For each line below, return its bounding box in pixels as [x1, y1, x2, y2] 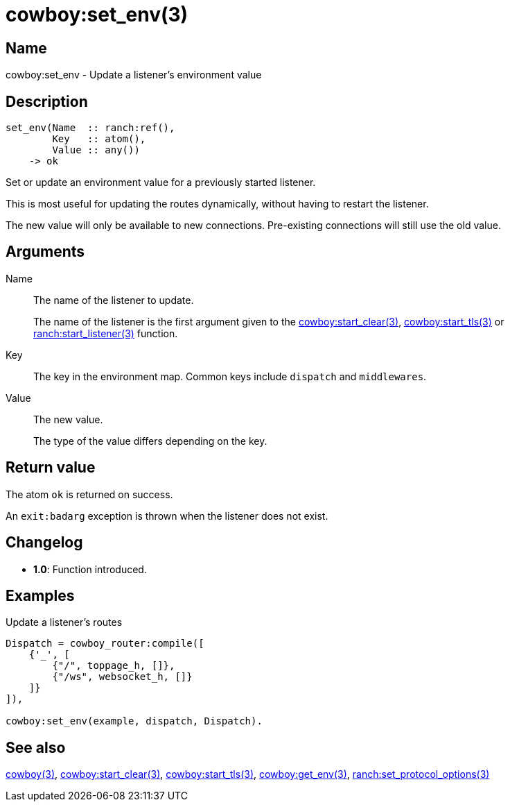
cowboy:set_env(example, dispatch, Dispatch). [6, 715, 263, 727]
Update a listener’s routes [6, 616, 123, 629]
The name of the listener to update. [33, 294, 194, 306]
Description [6, 92, 88, 110]
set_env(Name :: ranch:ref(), [6, 122, 175, 134]
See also [6, 738, 66, 756]
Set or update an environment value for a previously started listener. [6, 176, 316, 189]
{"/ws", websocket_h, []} [52, 671, 193, 683]
